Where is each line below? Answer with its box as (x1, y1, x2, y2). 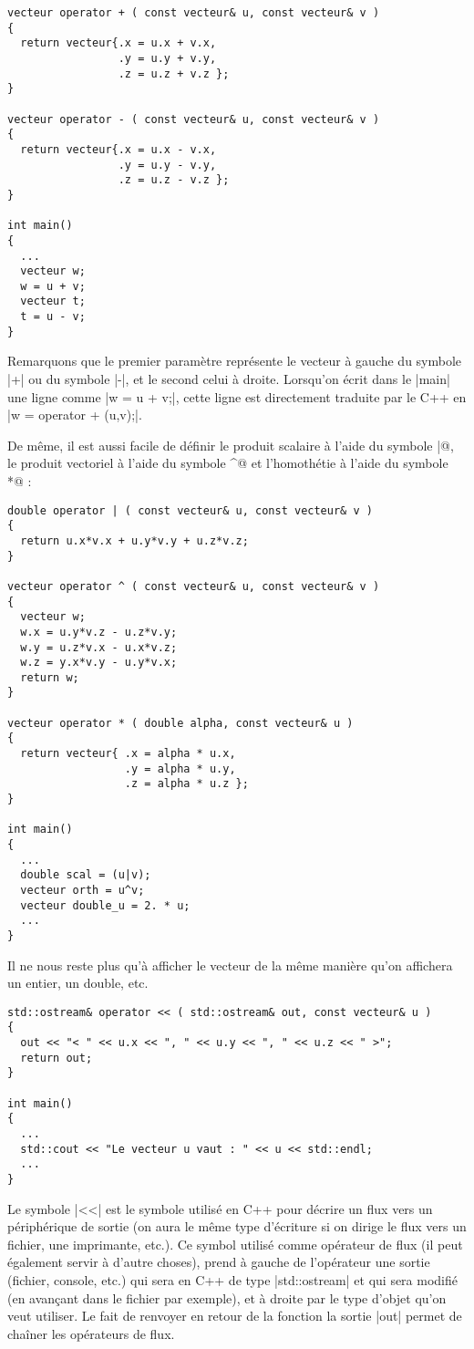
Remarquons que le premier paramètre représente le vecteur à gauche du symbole (7, 351, 462, 370)
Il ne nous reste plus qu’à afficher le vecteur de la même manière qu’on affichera (7, 955, 453, 974)
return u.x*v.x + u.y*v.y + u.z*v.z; (20, 534, 249, 547)
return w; (20, 670, 79, 684)
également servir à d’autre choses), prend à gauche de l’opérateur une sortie (7, 1252, 430, 1271)
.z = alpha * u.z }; (124, 777, 249, 791)
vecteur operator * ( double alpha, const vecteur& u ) (7, 716, 354, 730)
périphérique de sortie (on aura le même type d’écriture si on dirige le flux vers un (7, 1217, 467, 1236)
